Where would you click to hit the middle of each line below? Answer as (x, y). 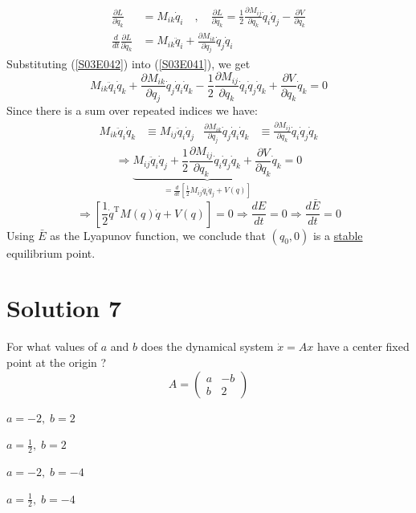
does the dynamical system (207, 346)
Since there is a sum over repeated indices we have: (132, 110)
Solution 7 (64, 308)
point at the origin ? (57, 362)
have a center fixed (363, 346)
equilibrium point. (51, 252)
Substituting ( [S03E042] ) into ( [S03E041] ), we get (128, 63)
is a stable (338, 235)
